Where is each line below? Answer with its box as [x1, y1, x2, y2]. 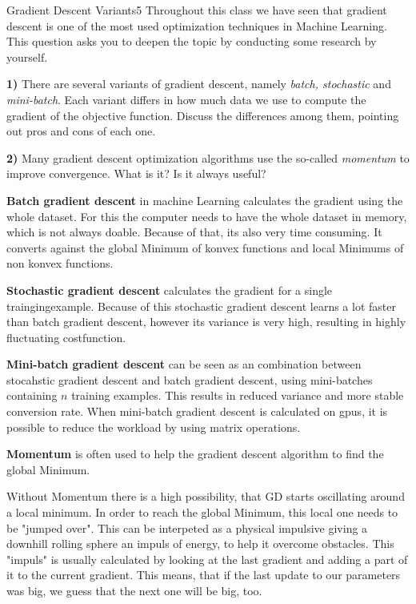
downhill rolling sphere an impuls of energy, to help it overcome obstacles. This [6, 535, 394, 552]
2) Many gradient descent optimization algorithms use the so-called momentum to [6, 149, 410, 166]
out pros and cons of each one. [6, 123, 156, 139]
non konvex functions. [6, 255, 114, 272]
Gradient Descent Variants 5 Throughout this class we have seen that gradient [6, 2, 387, 18]
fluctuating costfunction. [6, 328, 126, 345]
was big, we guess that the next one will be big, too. [6, 582, 262, 598]
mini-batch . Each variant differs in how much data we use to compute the [6, 91, 366, 107]
